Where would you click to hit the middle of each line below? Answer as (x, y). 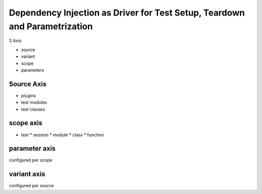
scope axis (26, 123)
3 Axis (15, 41)
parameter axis (32, 149)
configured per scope (31, 160)
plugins (28, 95)
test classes (33, 109)
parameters (33, 70)
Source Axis (28, 84)
